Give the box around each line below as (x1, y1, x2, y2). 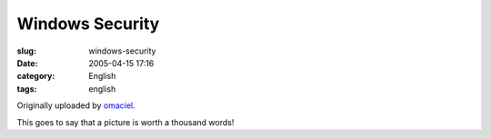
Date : (16, 57, 38, 68)
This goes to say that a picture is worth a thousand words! (16, 116, 235, 127)
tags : (16, 83, 37, 94)
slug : (16, 45, 36, 56)
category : (16, 71, 55, 82)
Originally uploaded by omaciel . (16, 100, 135, 111)
